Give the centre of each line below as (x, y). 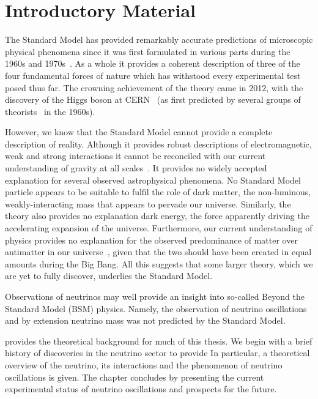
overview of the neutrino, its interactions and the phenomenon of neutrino (144, 364)
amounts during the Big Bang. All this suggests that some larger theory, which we (159, 263)
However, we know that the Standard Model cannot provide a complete (139, 132)
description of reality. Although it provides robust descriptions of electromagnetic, (158, 144)
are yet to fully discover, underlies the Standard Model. (109, 276)
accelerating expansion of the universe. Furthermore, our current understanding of (159, 228)
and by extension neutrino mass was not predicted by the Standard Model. (145, 320)
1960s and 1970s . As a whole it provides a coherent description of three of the (153, 63)
